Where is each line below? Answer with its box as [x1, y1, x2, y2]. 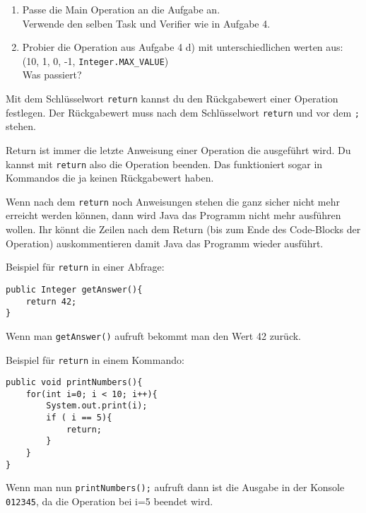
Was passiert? [22, 67, 82, 82]
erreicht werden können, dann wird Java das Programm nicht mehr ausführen [6, 208, 341, 223]
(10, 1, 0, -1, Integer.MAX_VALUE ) [22, 53, 169, 68]
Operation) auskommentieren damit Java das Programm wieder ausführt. [6, 235, 324, 250]
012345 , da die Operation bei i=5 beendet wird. [6, 494, 213, 509]
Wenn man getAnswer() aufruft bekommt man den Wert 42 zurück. [6, 328, 302, 343]
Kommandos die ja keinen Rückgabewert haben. [6, 170, 214, 185]
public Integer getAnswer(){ [6, 284, 143, 295]
